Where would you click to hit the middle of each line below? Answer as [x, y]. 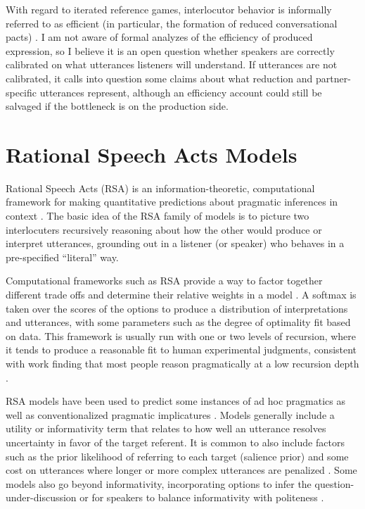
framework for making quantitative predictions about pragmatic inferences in [172, 202]
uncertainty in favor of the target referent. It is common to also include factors [175, 442]
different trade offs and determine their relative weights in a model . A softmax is [181, 295]
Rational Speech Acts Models [152, 154]
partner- [333, 78]
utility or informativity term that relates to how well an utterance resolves [166, 428]
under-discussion [41, 497]
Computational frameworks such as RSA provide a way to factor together [164, 281]
